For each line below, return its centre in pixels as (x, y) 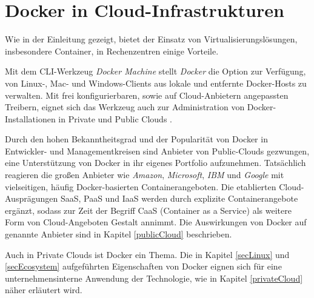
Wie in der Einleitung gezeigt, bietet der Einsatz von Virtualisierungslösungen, (151, 39)
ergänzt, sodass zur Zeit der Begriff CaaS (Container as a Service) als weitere (148, 210)
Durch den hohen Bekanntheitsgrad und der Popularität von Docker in (136, 139)
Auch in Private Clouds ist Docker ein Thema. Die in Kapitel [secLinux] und (147, 254)
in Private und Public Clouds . (115, 118)
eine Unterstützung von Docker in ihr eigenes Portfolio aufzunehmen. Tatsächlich (155, 163)
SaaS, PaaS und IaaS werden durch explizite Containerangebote (179, 198)
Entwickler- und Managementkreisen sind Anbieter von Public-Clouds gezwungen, (157, 151)
